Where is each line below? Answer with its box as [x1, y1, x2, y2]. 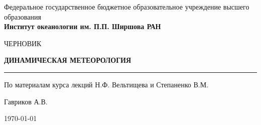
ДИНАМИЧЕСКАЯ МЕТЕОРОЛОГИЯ [4, 55, 132, 65]
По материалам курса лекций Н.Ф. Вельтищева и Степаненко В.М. [4, 79, 209, 89]
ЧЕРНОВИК [4, 38, 42, 48]
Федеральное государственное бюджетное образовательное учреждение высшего [4, 2, 249, 12]
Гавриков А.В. [4, 96, 48, 106]
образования [4, 11, 41, 22]
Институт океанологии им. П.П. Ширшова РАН [4, 21, 161, 32]
